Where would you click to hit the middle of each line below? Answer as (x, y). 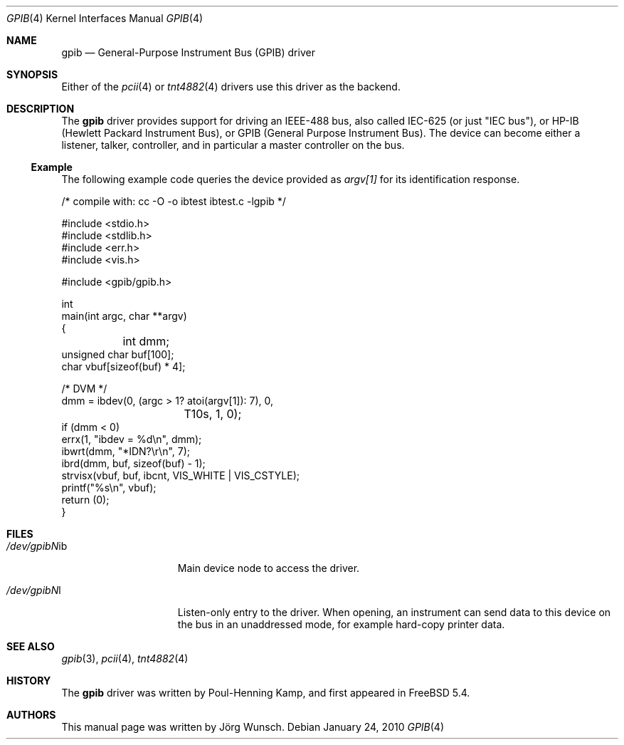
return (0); (85, 500)
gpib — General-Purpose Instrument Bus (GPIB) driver (188, 52)
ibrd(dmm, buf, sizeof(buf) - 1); (133, 463)
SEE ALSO (31, 646)
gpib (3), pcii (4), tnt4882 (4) (125, 658)
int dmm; (146, 341)
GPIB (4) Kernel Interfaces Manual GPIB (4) (105, 18)
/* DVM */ (84, 389)
